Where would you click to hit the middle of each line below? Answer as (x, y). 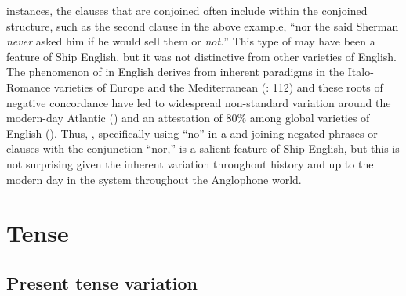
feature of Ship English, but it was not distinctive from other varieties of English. (201, 56)
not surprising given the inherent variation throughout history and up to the (190, 163)
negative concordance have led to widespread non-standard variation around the (199, 102)
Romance (29, 87)
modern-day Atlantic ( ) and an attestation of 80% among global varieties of (188, 118)
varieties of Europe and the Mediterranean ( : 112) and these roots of (218, 87)
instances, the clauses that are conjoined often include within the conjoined (187, 10)
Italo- (361, 72)
